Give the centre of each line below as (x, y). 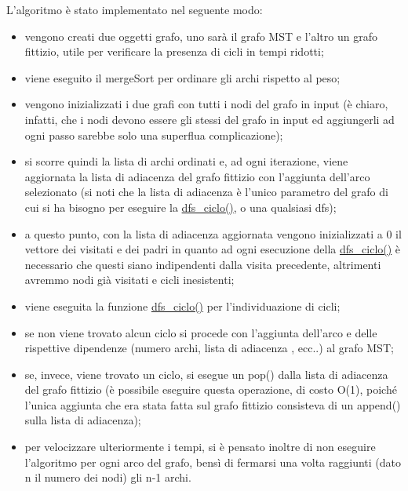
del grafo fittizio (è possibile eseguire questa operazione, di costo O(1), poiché (211, 389)
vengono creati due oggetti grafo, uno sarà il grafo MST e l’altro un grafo (201, 36)
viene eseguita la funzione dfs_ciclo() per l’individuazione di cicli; (182, 306)
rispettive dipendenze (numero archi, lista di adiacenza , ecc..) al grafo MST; (209, 348)
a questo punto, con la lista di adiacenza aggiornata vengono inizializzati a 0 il (213, 233)
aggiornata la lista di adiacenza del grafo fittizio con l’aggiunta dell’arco (197, 176)
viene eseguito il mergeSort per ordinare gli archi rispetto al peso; (182, 77)
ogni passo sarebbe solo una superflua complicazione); (154, 135)
